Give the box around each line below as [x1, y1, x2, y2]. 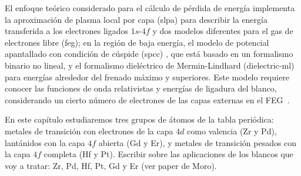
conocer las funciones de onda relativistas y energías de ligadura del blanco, [5, 82, 277, 94]
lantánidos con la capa [5, 136, 85, 148]
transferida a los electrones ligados [5, 25, 129, 37]
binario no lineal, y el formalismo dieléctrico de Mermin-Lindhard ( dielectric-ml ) [5, 59, 295, 71]
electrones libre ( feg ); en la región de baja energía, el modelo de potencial [5, 36, 269, 48]
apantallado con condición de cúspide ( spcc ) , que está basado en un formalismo [5, 48, 293, 60]
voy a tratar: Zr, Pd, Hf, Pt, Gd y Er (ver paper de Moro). [5, 159, 217, 171]
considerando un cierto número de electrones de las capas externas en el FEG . [5, 93, 290, 106]
